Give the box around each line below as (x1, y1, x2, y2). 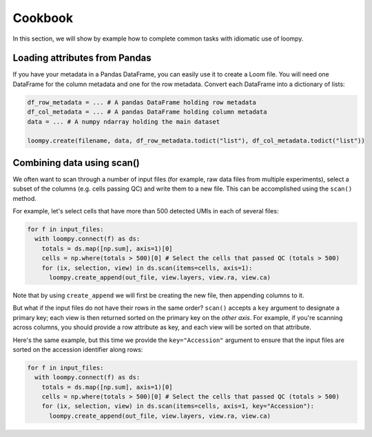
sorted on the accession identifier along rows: (12, 345, 143, 354)
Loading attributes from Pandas (12, 52, 152, 64)
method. (12, 194, 37, 202)
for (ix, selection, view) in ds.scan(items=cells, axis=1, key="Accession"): (41, 403, 315, 410)
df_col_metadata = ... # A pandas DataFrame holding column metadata (27, 108, 267, 116)
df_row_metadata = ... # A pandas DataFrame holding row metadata (27, 98, 256, 106)
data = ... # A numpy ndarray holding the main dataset (27, 118, 220, 125)
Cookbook (12, 10, 74, 25)
